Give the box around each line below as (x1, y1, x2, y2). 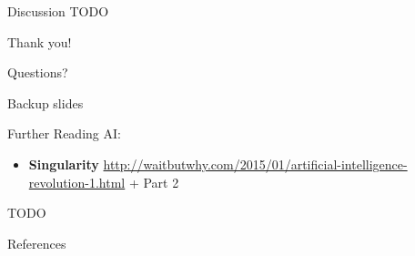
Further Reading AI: (7, 124, 121, 143)
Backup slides (7, 93, 84, 112)
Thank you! (7, 32, 72, 51)
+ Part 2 (128, 172, 179, 191)
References (7, 233, 66, 252)
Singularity (28, 154, 99, 173)
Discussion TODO (7, 2, 109, 20)
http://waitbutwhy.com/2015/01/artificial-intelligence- (103, 154, 408, 173)
